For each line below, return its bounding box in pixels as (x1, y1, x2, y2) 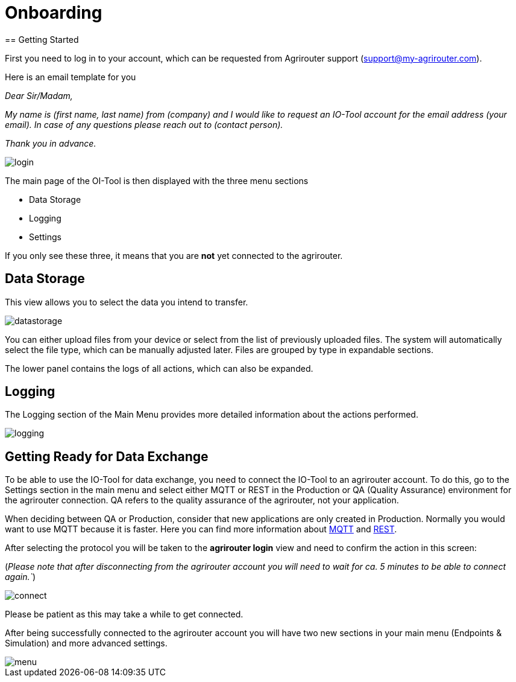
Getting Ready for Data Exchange (5, 448, 209, 464)
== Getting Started (5, 34, 79, 45)
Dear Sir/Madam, (5, 90, 73, 101)
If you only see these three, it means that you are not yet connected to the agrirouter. (5, 250, 343, 261)
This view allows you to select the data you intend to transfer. (5, 296, 248, 307)
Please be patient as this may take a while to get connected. (5, 609, 244, 620)
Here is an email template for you (5, 71, 136, 82)
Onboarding (5, 2, 102, 23)
